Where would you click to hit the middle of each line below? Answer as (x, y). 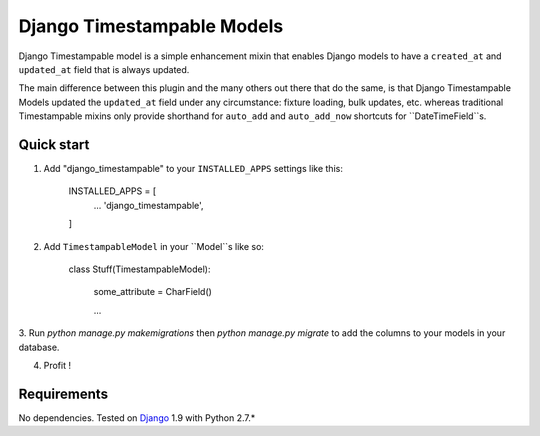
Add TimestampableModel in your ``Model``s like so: (154, 246)
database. (39, 347)
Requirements (63, 393)
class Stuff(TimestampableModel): (139, 269)
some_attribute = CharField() (152, 292)
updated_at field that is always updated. (104, 69)
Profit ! (57, 365)
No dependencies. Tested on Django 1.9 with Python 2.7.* (137, 417)
